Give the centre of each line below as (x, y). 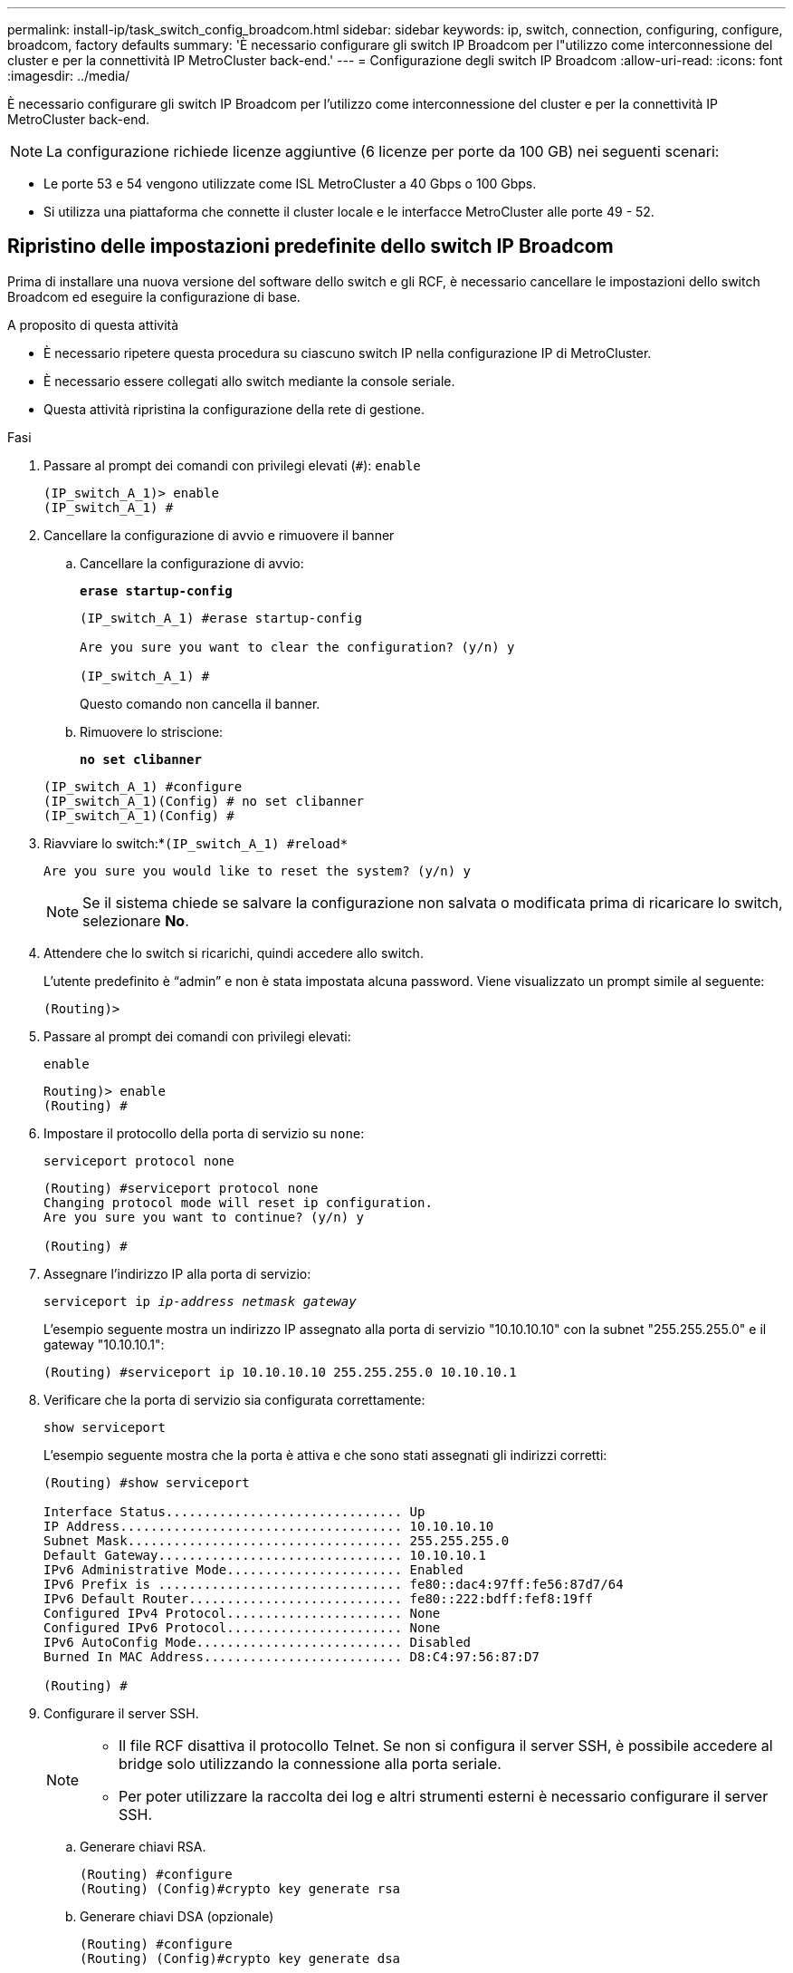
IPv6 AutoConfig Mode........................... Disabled (258, 1642)
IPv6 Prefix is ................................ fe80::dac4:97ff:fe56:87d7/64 (334, 1584)
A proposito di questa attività (93, 324)
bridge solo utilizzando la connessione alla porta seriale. (310, 1763)
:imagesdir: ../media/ (69, 76)
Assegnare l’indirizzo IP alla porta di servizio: (177, 1273)
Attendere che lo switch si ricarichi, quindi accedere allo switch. (234, 953)
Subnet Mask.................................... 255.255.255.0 (277, 1540)
